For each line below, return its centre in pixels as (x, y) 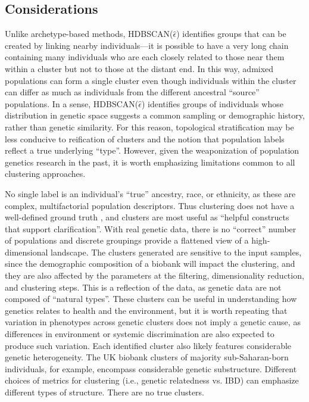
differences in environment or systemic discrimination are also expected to (140, 334)
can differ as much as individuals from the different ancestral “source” (132, 92)
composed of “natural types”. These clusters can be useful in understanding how (151, 299)
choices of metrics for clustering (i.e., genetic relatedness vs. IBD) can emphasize (152, 380)
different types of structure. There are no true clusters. (105, 392)
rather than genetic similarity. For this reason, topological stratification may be (149, 127)
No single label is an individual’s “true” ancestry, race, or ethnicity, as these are (150, 193)
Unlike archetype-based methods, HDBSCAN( (89, 34)
